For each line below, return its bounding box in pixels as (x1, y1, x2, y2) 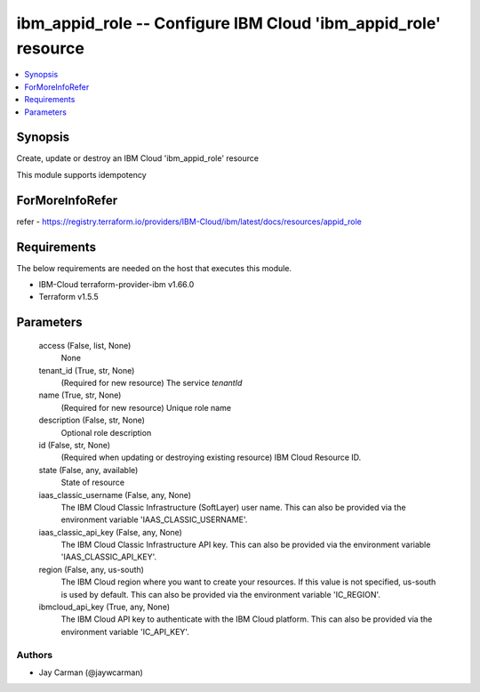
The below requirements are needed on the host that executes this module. (16, 262, 292, 273)
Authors (16, 648, 53, 661)
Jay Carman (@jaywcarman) (38, 667, 144, 678)
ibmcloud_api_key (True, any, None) (38, 601, 171, 613)
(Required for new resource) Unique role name (60, 402, 231, 413)
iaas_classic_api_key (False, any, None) (38, 527, 182, 537)
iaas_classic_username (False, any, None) (38, 489, 191, 500)
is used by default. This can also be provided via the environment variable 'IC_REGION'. (60, 589, 381, 599)
